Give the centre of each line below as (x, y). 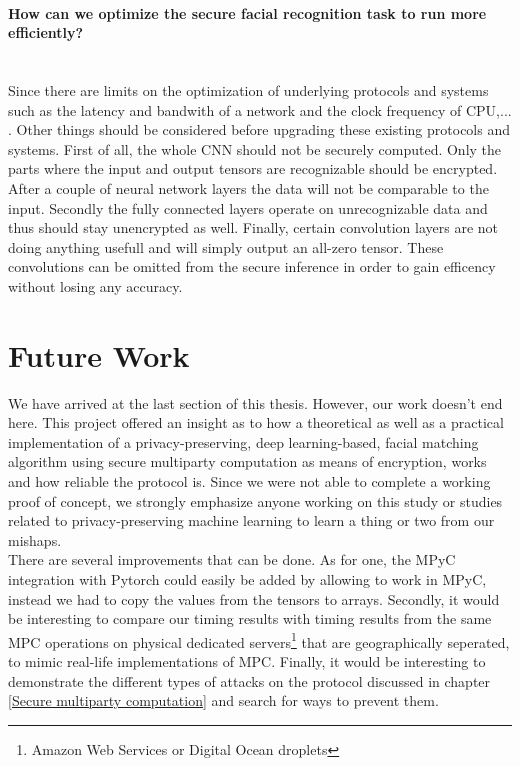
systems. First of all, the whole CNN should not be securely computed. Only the (255, 148)
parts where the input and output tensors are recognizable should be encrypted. (253, 168)
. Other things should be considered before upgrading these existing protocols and (259, 129)
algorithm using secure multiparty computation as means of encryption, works (247, 461)
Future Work (99, 354)
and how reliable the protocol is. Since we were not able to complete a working (249, 481)
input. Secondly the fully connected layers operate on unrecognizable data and (248, 207)
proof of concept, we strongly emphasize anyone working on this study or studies (255, 500)
